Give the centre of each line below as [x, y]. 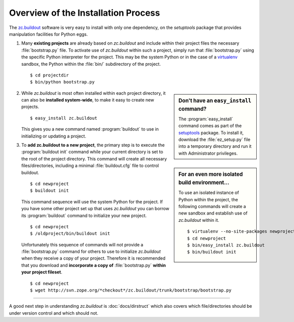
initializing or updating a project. [54, 136]
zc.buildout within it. [199, 220]
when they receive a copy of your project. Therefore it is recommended [93, 258]
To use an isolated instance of [209, 193]
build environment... [204, 183]
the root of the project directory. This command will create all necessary [94, 159]
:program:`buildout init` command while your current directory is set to [92, 152]
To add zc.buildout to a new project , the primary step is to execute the [93, 145]
